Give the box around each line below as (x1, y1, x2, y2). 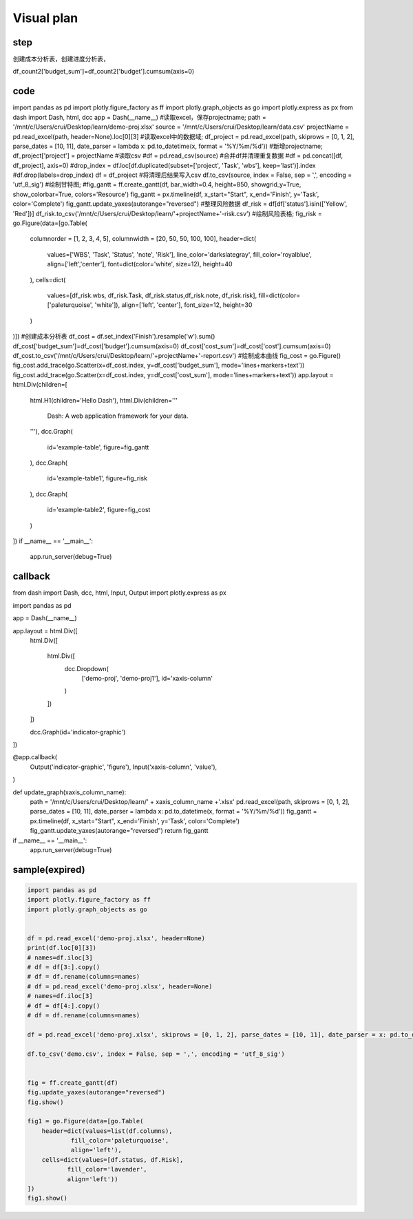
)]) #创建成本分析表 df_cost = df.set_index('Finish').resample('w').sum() (12, 332, 215, 341)
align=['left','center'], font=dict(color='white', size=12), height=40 (47, 260, 233, 268)
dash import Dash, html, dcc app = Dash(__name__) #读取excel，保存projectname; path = (12, 113, 266, 121)
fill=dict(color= (258, 291, 301, 299)
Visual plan (12, 10, 78, 25)
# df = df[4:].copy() (27, 1001, 100, 1010)
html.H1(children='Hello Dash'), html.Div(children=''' (30, 396, 178, 404)
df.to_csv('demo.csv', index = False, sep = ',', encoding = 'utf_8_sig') (27, 1050, 286, 1058)
